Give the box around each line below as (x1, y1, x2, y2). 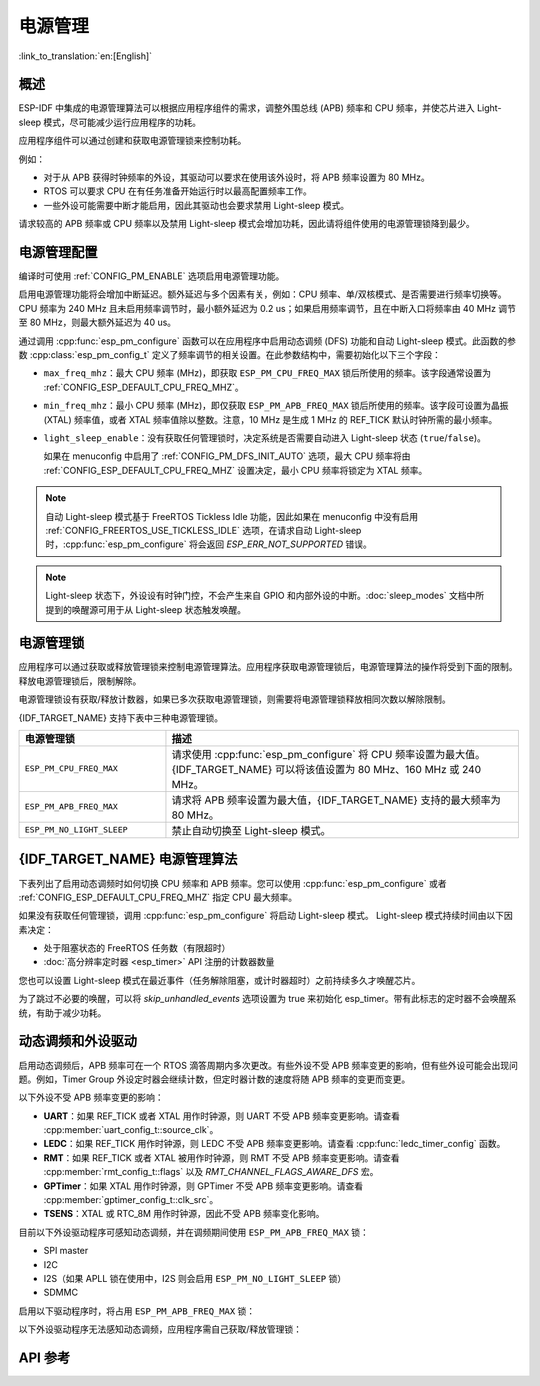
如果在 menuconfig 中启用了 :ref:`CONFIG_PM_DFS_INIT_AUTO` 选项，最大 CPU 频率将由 (43, 450, 411, 462)
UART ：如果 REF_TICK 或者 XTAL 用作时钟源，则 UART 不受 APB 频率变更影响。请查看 (43, 1110, 400, 1122)
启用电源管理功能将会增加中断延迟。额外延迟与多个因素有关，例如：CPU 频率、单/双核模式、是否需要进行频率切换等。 (18, 288, 507, 300)
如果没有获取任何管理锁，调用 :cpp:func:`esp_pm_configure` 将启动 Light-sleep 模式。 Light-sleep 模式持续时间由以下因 (18, 910, 514, 922)
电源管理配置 (18, 244, 98, 260)
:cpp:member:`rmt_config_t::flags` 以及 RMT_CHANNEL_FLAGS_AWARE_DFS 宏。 (43, 1166, 379, 1178)
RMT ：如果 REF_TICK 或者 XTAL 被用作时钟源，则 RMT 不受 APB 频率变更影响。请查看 (43, 1151, 400, 1164)
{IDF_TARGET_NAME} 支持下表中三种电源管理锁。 (18, 711, 224, 724)
